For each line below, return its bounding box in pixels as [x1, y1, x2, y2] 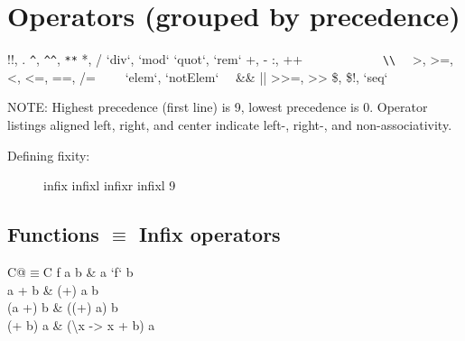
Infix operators [138, 220, 281, 248]
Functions [7, 220, 99, 248]
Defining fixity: [7, 145, 90, 164]
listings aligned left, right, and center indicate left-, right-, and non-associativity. [7, 115, 452, 134]
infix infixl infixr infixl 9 [43, 176, 176, 195]
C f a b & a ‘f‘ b [42, 262, 134, 281]
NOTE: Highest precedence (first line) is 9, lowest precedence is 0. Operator [7, 97, 428, 116]
